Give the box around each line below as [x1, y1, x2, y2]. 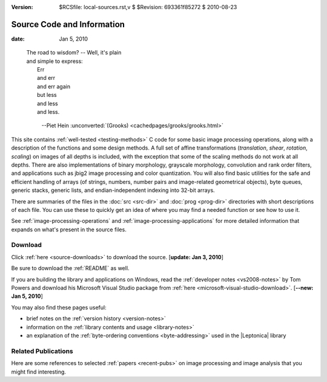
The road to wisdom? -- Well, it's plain [26, 49, 122, 56]
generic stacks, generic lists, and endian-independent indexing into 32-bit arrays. [11, 186, 215, 194]
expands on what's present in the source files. [11, 226, 127, 233]
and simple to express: [26, 58, 83, 65]
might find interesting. [11, 368, 67, 375]
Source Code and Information [11, 19, 125, 30]
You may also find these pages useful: [11, 303, 107, 311]
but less [37, 91, 57, 99]
